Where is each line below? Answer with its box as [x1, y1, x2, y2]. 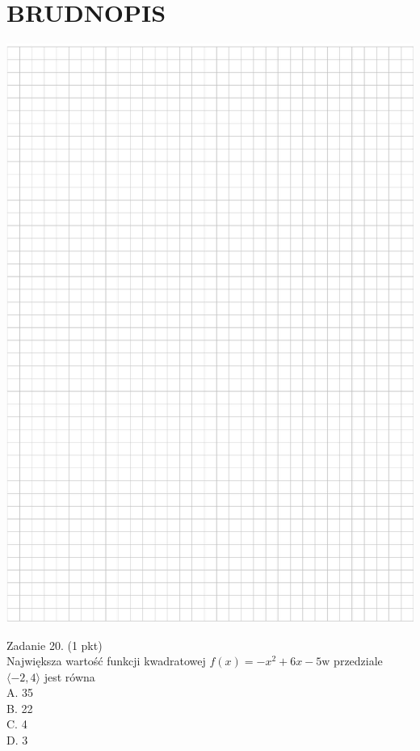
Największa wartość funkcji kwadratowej [6, 652, 206, 669]
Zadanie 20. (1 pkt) [6, 636, 103, 653]
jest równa [44, 668, 95, 685]
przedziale [334, 652, 383, 669]
